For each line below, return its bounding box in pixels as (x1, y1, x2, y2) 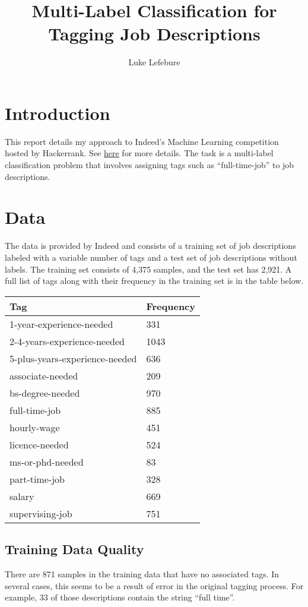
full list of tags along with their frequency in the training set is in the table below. (5, 274, 304, 287)
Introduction (5, 100, 110, 125)
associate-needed (9, 368, 78, 382)
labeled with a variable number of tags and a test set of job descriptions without (5, 251, 297, 263)
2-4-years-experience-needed (9, 334, 125, 348)
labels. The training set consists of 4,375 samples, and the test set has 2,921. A (5, 263, 292, 275)
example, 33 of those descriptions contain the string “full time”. (5, 591, 235, 603)
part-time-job (9, 472, 65, 486)
